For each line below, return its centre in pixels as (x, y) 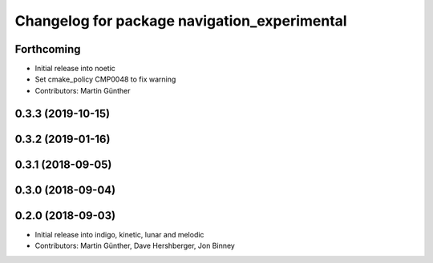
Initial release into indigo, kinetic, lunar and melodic (119, 234)
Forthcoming (48, 49)
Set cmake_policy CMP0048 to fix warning (105, 79)
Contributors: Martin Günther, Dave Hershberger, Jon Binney (135, 246)
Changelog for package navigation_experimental (181, 21)
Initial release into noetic (75, 69)
